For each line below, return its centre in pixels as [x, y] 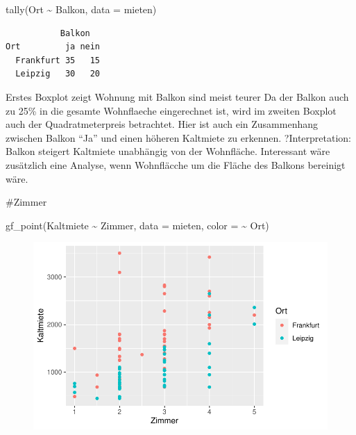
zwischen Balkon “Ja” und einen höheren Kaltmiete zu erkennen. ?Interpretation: [179, 137]
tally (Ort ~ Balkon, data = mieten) [81, 9]
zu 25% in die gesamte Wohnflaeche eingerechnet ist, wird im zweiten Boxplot [171, 110]
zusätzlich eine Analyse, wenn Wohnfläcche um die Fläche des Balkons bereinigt [176, 164]
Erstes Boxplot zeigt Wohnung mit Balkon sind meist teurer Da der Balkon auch [177, 96]
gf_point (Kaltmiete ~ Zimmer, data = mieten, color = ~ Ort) [137, 225]
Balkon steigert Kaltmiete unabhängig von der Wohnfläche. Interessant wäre [168, 151]
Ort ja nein [53, 47]
